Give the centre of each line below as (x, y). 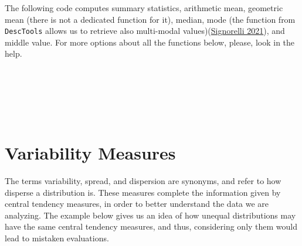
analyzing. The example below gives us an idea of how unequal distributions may (150, 215)
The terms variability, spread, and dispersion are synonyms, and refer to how (143, 180)
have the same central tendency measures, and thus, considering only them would (151, 226)
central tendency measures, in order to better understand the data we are (137, 204)
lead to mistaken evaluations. (57, 238)
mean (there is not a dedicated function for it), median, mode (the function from (150, 19)
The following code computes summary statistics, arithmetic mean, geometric (144, 8)
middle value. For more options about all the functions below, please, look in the (150, 42)
